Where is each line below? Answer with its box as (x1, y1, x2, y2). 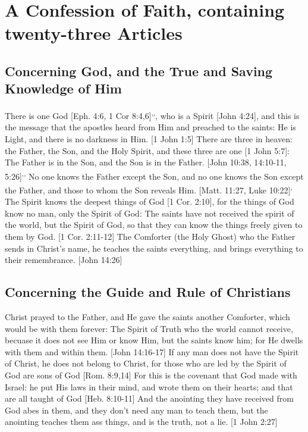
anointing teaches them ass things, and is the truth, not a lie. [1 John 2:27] (5, 415, 278, 428)
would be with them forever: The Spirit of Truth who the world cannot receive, (5, 322, 293, 334)
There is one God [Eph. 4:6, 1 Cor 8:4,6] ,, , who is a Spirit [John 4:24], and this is (5, 108, 300, 121)
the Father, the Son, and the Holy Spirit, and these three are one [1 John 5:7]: (5, 144, 290, 156)
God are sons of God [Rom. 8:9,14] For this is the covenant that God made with (5, 369, 297, 381)
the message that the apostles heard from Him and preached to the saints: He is (5, 121, 296, 133)
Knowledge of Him (5, 79, 122, 98)
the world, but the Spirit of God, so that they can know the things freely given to (5, 218, 303, 231)
